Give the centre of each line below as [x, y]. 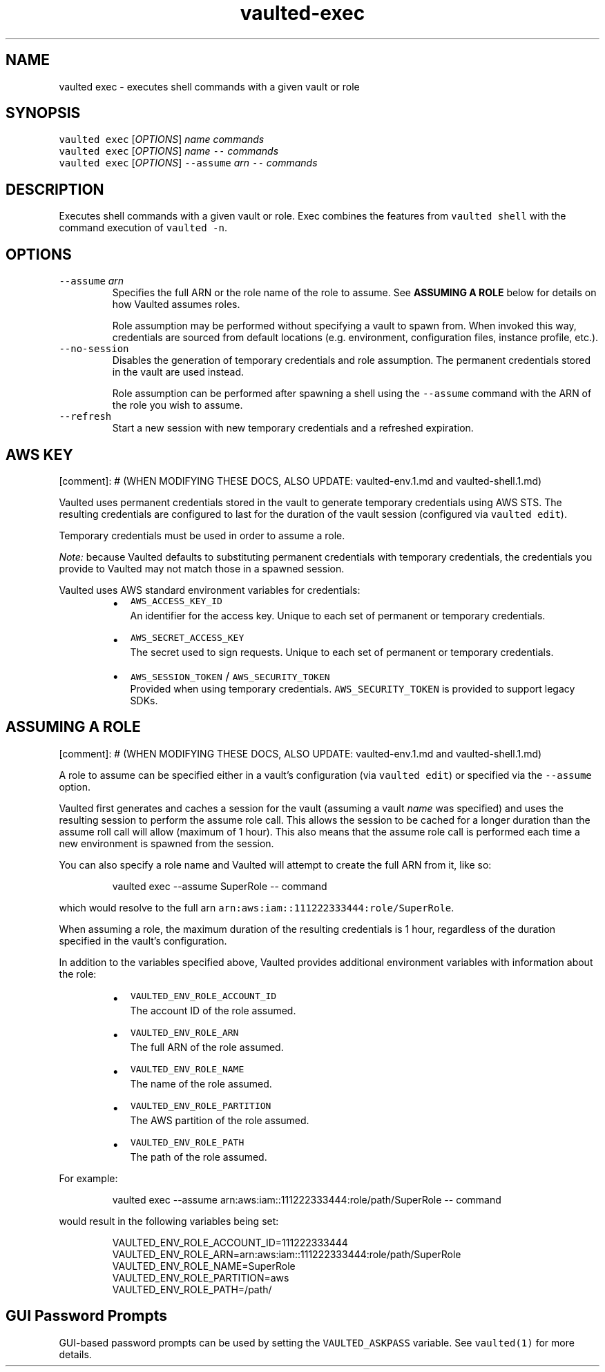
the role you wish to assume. [177, 405]
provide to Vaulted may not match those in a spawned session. [202, 568]
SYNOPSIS [43, 113]
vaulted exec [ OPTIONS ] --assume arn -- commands [188, 163]
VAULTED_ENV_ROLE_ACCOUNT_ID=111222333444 [230, 1242]
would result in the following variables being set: [169, 1221]
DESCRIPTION [55, 189]
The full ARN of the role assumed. [207, 1047]
